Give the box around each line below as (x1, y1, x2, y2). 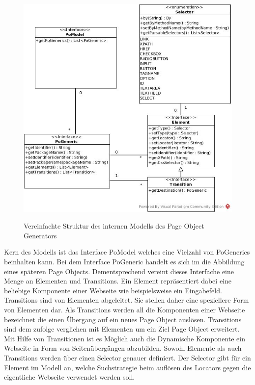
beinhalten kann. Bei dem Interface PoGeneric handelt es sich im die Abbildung (4, 257, 245, 267)
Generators (24, 230, 57, 240)
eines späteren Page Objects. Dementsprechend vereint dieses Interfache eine (4, 266, 234, 276)
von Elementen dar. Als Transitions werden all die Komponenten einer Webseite (4, 305, 245, 315)
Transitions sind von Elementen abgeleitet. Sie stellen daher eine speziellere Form (4, 295, 249, 305)
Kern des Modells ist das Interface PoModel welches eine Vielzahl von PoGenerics (4, 247, 250, 257)
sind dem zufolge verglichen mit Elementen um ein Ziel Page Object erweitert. (4, 324, 240, 334)
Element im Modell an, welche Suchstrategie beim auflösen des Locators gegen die (4, 362, 251, 372)
